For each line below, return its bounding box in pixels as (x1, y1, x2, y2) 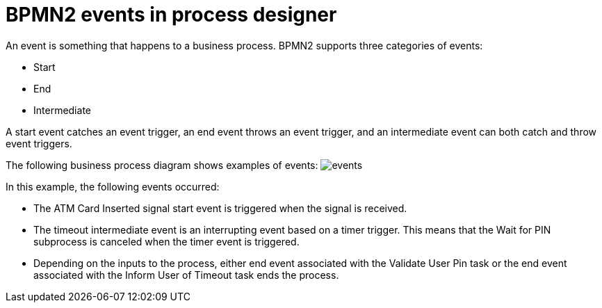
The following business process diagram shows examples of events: (6, 159, 318, 171)
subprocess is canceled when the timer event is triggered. (33, 235, 300, 248)
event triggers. (6, 137, 72, 149)
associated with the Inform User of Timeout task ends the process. (33, 268, 339, 281)
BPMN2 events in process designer (6, 3, 337, 26)
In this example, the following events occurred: (6, 180, 220, 193)
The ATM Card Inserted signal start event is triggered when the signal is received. (33, 202, 407, 214)
